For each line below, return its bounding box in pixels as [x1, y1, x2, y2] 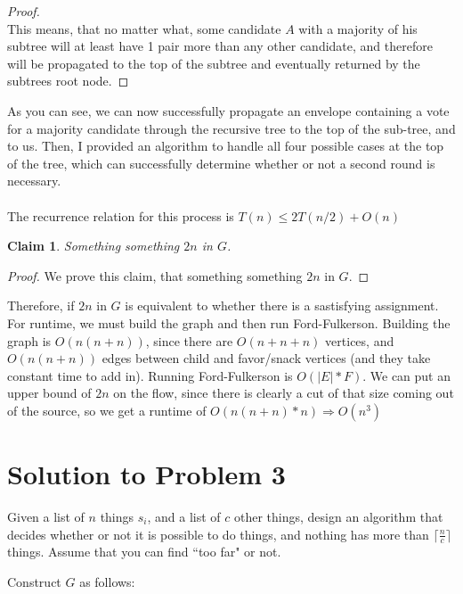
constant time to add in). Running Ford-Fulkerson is [7, 366, 293, 384]
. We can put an [362, 366, 451, 384]
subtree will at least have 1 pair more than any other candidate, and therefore [7, 37, 433, 55]
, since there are [145, 331, 233, 350]
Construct [7, 573, 61, 591]
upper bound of [7, 384, 92, 402]
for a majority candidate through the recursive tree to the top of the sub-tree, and [7, 119, 456, 137]
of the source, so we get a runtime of [7, 400, 207, 419]
